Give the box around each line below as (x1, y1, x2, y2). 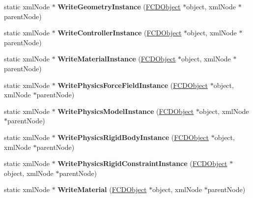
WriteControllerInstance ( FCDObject (57, 28, 182, 38)
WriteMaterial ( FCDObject (57, 184, 147, 195)
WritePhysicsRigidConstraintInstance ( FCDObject (57, 158, 227, 169)
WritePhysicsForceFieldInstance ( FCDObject (57, 80, 208, 90)
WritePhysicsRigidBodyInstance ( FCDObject (57, 132, 209, 142)
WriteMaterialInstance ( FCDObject (57, 54, 176, 64)
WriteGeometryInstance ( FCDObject (57, 1, 181, 11)
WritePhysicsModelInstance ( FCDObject (57, 106, 194, 116)
